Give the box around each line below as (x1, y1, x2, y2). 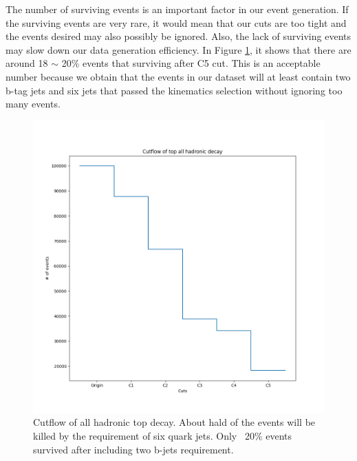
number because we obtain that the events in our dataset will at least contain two (6, 69, 351, 83)
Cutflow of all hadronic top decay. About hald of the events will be (33, 415, 316, 429)
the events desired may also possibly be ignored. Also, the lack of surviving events (6, 29, 351, 43)
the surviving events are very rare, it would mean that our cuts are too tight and (6, 15, 347, 30)
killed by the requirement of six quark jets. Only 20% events (33, 428, 292, 442)
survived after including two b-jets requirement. (33, 442, 234, 456)
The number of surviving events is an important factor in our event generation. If (6, 2, 349, 16)
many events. (6, 96, 61, 111)
